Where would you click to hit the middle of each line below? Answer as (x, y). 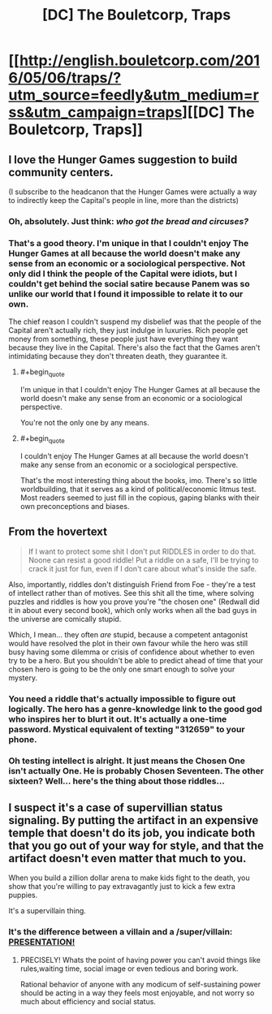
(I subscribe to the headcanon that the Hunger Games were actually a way (133, 192)
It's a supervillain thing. (47, 911)
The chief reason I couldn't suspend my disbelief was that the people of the (135, 321)
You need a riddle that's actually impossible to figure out (122, 698)
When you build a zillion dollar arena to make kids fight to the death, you (129, 878)
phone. (23, 739)
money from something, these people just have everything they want (123, 339)
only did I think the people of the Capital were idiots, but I (123, 274)
